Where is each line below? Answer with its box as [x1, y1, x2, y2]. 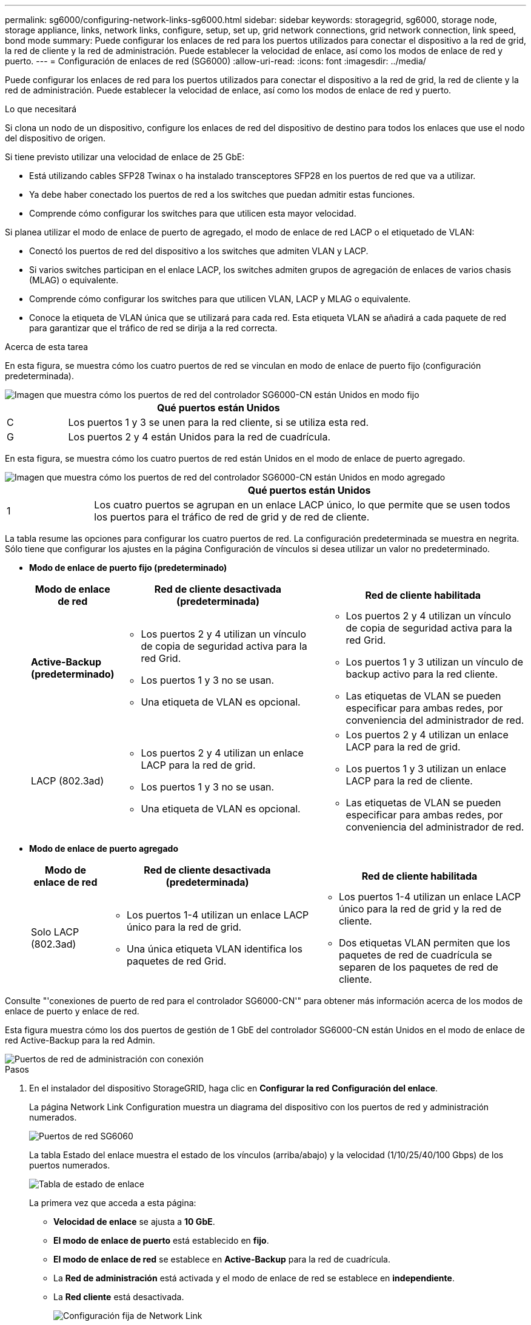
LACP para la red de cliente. [346, 775, 473, 787]
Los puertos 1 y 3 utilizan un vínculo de [346, 656, 523, 668]
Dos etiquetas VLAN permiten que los [338, 937, 510, 949]
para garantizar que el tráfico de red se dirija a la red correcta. [29, 323, 278, 333]
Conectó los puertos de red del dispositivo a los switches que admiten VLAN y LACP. [29, 246, 369, 256]
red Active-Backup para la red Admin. [5, 1035, 155, 1045]
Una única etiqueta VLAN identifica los [126, 943, 302, 955]
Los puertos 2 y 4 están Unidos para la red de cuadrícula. [68, 431, 331, 443]
